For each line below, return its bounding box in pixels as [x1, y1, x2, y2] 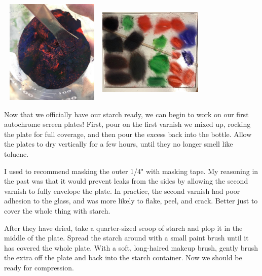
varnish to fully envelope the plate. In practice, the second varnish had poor [4, 185, 240, 196]
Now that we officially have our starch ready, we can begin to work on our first [4, 109, 249, 119]
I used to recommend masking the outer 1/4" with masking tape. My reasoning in [4, 165, 258, 176]
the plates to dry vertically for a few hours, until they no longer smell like [4, 139, 233, 149]
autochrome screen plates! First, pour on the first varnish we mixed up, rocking [4, 119, 251, 129]
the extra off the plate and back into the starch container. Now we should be [4, 252, 242, 263]
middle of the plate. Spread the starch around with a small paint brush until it [4, 232, 249, 243]
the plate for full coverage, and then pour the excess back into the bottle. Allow [4, 128, 252, 139]
